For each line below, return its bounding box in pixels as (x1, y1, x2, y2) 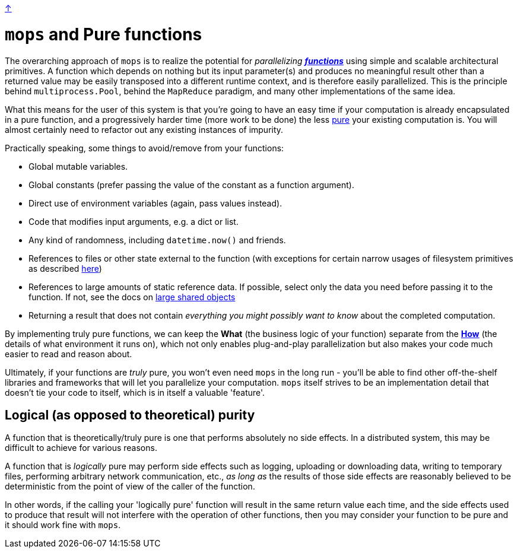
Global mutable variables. (28, 161, 128, 171)
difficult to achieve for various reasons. (5, 443, 157, 453)
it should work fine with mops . (5, 520, 121, 530)
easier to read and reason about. (5, 348, 132, 359)
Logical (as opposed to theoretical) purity (5, 407, 255, 422)
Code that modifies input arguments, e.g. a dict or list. (28, 216, 239, 227)
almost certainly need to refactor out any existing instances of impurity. (5, 124, 284, 135)
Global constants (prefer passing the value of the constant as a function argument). (28, 179, 354, 190)
